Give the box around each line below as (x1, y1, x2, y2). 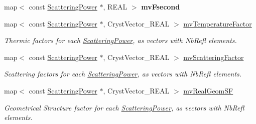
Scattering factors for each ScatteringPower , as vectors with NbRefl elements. (4, 68, 242, 79)
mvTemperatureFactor (183, 18, 252, 28)
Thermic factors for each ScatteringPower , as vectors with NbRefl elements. (4, 35, 237, 45)
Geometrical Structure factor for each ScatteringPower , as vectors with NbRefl (4, 102, 244, 112)
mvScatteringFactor (183, 51, 244, 62)
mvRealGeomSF (183, 85, 233, 95)
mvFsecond (141, 1, 180, 11)
